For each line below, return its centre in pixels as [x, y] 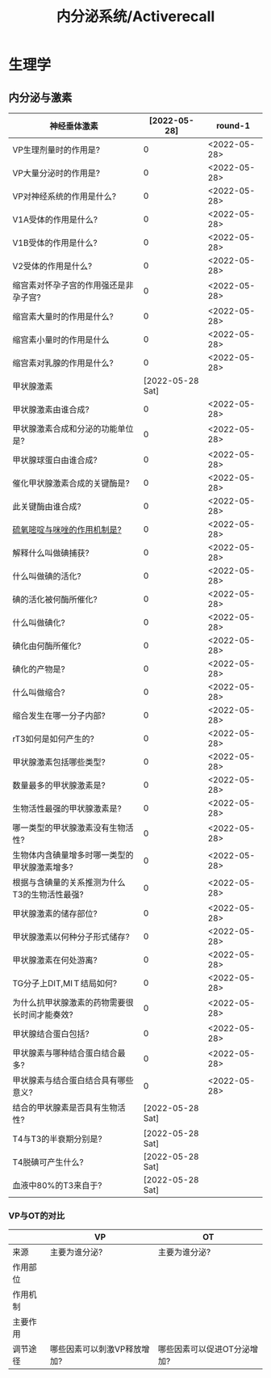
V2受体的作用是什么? [52, 266]
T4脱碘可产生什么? [48, 1162]
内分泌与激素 [40, 97]
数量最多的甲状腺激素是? [59, 785]
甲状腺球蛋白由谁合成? [55, 460]
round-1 [233, 126]
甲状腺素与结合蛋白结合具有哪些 [73, 1080]
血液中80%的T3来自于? [57, 1185]
